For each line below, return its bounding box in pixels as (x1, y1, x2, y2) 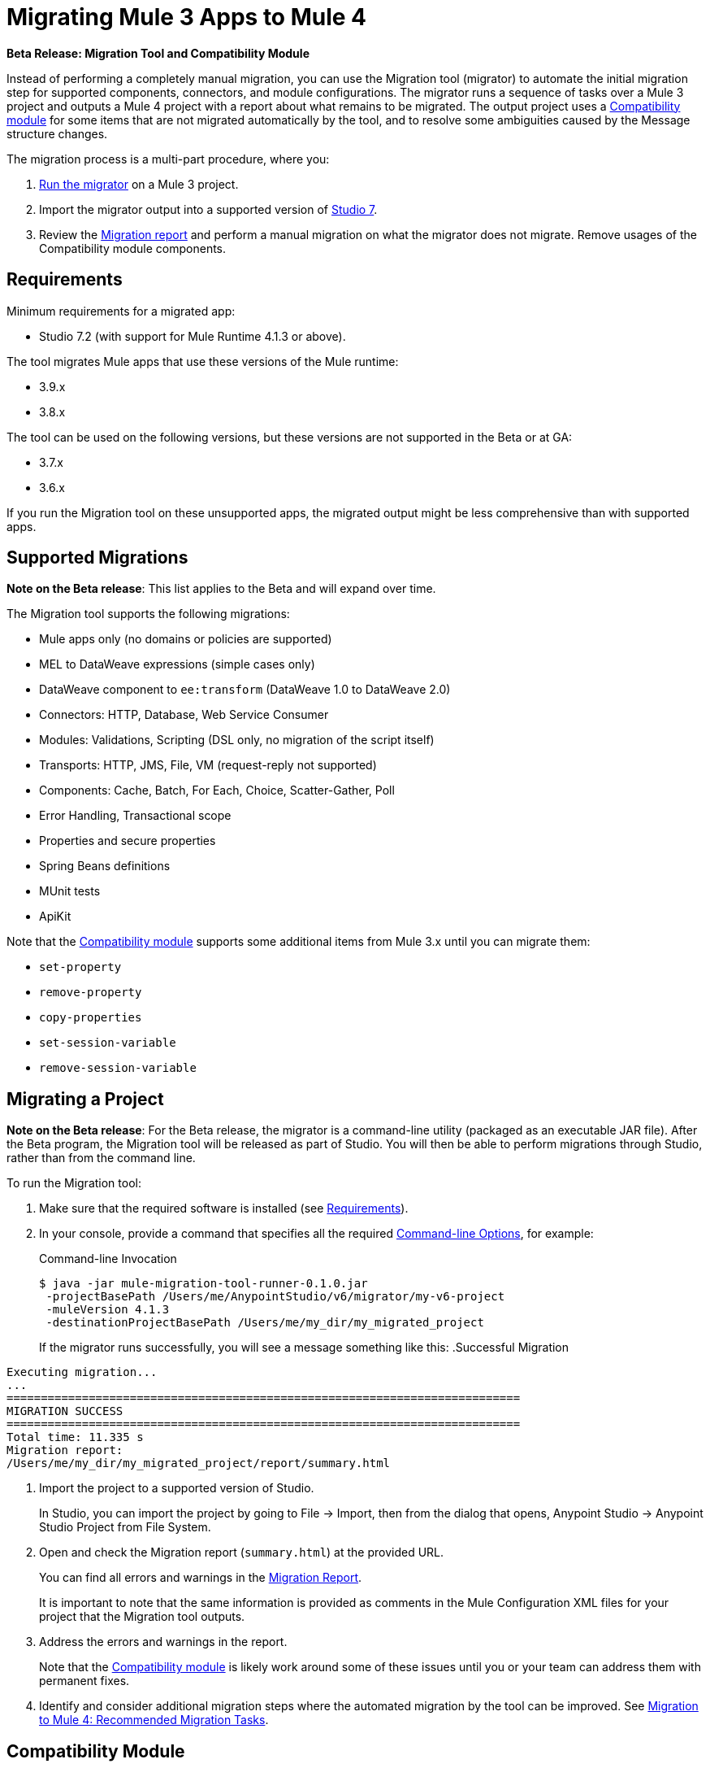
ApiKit (39, 909, 71, 924)
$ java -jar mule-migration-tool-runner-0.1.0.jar (39, 1277, 368, 1291)
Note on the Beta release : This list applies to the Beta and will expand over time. (6, 581, 436, 596)
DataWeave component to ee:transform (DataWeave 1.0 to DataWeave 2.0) (39, 682, 451, 697)
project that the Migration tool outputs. (39, 1609, 245, 1624)
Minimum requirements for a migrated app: (6, 303, 236, 318)
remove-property (39, 986, 142, 999)
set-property (39, 960, 122, 974)
